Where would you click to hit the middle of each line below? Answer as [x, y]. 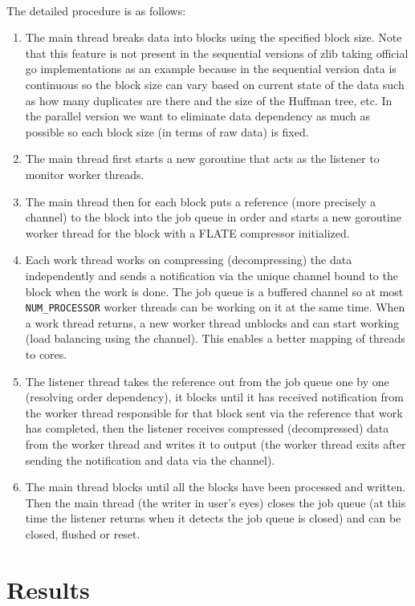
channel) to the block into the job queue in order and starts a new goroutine [213, 217]
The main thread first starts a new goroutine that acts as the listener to [202, 159]
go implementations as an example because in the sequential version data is [211, 69]
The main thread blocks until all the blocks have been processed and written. [216, 487]
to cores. [46, 354]
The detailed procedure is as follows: [96, 10]
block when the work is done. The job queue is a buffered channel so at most [214, 291]
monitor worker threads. [85, 174]
